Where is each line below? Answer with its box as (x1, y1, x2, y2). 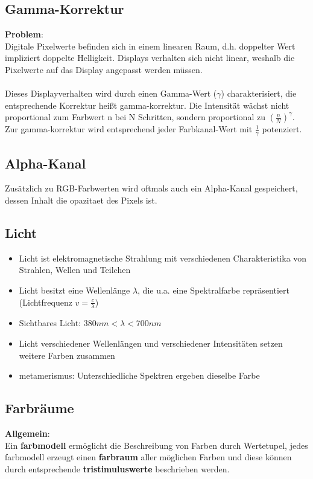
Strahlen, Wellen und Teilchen (19, 263, 131, 276)
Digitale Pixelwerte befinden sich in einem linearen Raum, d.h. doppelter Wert (5, 39, 296, 52)
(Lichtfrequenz (19, 295, 72, 308)
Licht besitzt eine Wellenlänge (19, 283, 130, 296)
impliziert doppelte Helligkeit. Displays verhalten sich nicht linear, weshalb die (5, 51, 295, 64)
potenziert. (262, 123, 302, 135)
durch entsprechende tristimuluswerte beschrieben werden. (5, 462, 230, 475)
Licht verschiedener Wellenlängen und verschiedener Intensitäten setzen (19, 336, 283, 349)
